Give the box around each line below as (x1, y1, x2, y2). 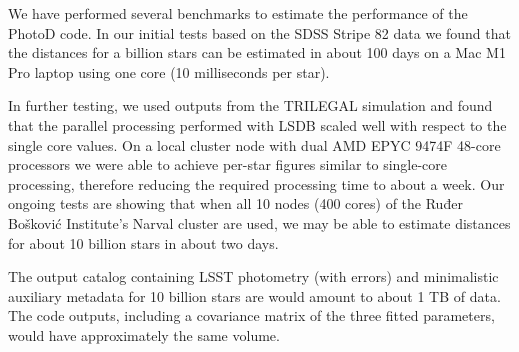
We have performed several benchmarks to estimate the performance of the (8, 3, 468, 23)
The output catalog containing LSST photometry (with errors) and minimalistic (8, 266, 499, 287)
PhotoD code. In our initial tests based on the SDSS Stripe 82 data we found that (8, 22, 511, 43)
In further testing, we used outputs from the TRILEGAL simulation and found (8, 95, 493, 116)
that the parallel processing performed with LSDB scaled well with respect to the (8, 114, 507, 135)
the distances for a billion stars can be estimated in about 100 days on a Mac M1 (8, 42, 506, 63)
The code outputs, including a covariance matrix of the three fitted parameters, (8, 305, 495, 326)
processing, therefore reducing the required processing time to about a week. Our (8, 173, 505, 194)
